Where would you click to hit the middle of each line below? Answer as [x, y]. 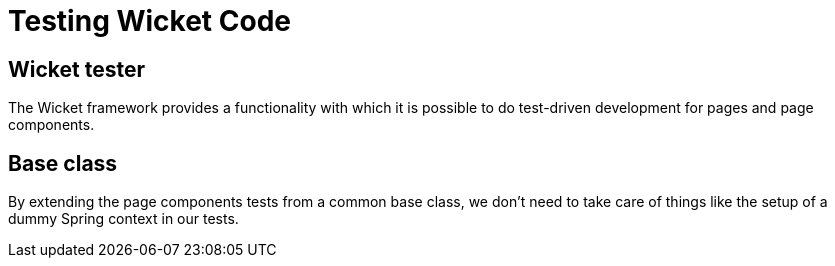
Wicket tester [77, 69]
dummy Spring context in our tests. [123, 219]
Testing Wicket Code [149, 21]
